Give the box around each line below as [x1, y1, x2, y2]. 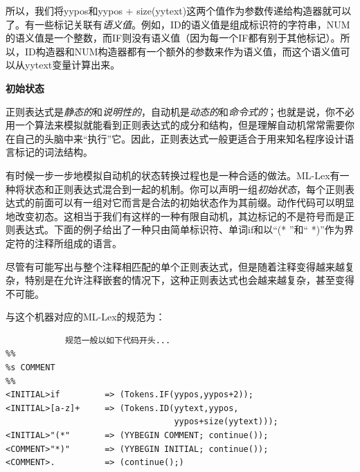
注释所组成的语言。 [34, 235, 122, 250]
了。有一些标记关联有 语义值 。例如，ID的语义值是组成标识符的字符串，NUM [6, 17, 350, 31]
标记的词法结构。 [15, 145, 93, 159]
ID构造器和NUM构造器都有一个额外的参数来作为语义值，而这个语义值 [24, 44, 341, 58]
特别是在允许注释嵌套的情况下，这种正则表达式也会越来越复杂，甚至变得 [24, 273, 354, 287]
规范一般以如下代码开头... [64, 335, 171, 345]
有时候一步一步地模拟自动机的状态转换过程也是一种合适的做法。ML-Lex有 [6, 167, 340, 182]
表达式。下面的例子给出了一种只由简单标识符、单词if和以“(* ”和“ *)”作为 [15, 222, 344, 237]
